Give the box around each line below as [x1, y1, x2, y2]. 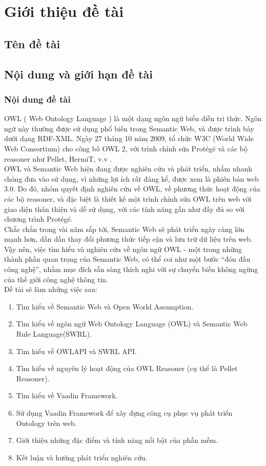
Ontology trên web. [16, 417, 77, 428]
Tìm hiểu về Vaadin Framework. [16, 390, 118, 401]
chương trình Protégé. [4, 213, 73, 224]
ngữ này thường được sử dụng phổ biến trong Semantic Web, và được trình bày [4, 123, 254, 133]
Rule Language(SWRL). [16, 328, 92, 339]
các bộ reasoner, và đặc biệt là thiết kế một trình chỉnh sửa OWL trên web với [4, 193, 252, 204]
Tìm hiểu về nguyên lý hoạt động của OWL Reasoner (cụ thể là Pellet [16, 363, 238, 374]
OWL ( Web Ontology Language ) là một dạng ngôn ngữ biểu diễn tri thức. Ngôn [4, 113, 262, 124]
